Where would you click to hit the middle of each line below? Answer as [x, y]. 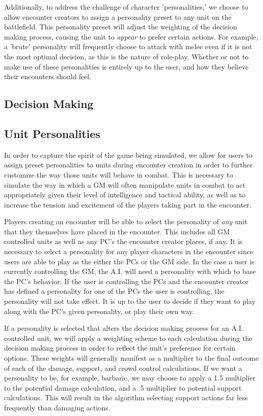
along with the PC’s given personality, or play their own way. [99, 311]
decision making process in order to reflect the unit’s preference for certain [120, 348]
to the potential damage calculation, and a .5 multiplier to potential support [123, 387]
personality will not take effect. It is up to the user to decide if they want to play [130, 301]
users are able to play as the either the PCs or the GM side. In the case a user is [129, 261]
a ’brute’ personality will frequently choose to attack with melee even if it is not [128, 46]
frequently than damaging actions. [57, 407]
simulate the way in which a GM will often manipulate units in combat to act [125, 184]
